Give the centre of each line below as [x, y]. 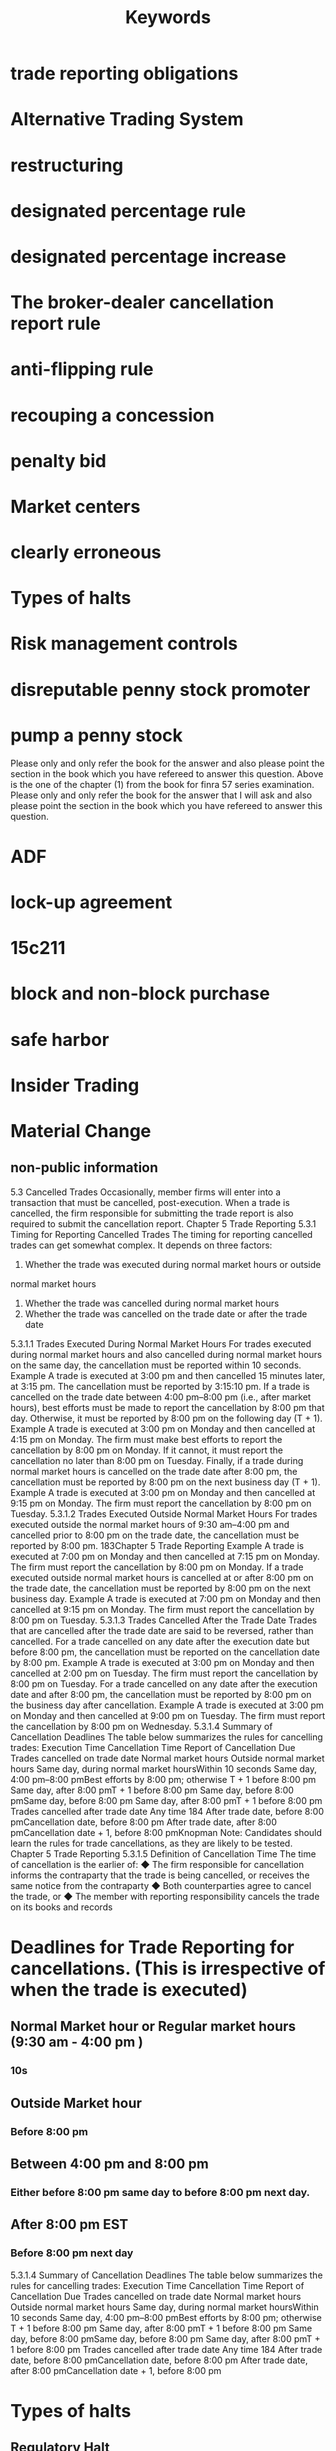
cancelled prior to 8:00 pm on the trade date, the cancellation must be [155, 1535]
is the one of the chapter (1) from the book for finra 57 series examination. [162, 784]
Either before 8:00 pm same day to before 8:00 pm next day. [160, 2192]
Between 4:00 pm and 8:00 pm [109, 2163]
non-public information [84, 1167]
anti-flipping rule [82, 369]
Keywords [168, 17]
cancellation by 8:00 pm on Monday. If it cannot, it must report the [147, 1450]
